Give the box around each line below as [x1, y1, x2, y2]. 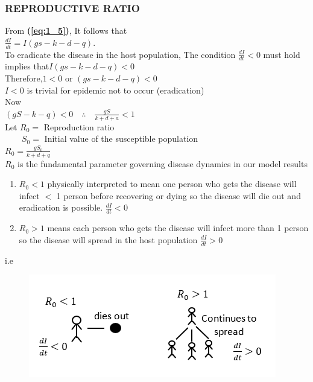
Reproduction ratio [43, 120, 115, 133]
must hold [263, 48, 300, 60]
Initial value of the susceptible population [44, 132, 198, 145]
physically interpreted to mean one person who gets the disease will [47, 177, 297, 190]
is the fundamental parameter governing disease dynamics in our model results [17, 157, 308, 170]
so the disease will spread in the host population [19, 233, 198, 246]
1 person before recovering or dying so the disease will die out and [56, 189, 301, 202]
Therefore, [5, 72, 43, 84]
